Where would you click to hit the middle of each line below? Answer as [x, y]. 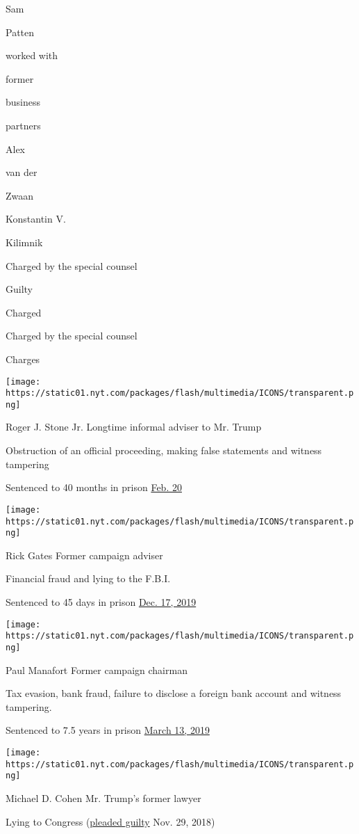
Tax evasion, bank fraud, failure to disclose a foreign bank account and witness [174, 693]
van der [22, 172]
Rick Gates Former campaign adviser [84, 555]
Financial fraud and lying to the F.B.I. [88, 578]
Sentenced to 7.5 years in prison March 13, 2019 [108, 730]
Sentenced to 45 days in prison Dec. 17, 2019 [101, 602]
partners [23, 125]
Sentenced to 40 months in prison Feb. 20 [94, 487]
